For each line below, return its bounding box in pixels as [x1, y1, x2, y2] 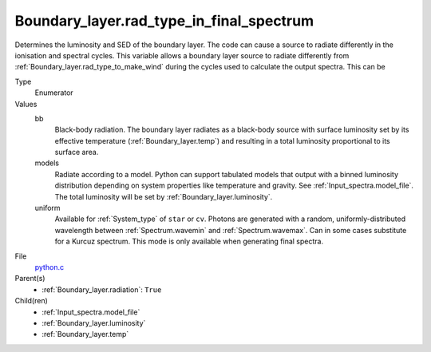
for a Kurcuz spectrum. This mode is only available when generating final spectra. [54, 236, 323, 247]
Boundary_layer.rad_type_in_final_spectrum [14, 12, 314, 30]
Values [14, 99, 38, 109]
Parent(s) [14, 274, 45, 283]
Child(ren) [14, 296, 48, 306]
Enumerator [34, 88, 73, 97]
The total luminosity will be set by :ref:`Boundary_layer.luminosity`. [54, 192, 273, 201]
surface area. [54, 148, 99, 157]
